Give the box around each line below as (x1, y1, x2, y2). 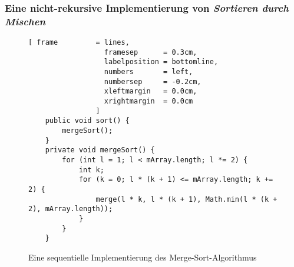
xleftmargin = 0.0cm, (104, 87, 197, 96)
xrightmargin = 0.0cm (104, 97, 193, 106)
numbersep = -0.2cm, (104, 77, 201, 86)
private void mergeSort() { (45, 146, 155, 155)
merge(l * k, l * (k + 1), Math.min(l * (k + (95, 195, 278, 203)
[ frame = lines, (28, 38, 130, 47)
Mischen (5, 14, 46, 28)
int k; (78, 165, 104, 174)
